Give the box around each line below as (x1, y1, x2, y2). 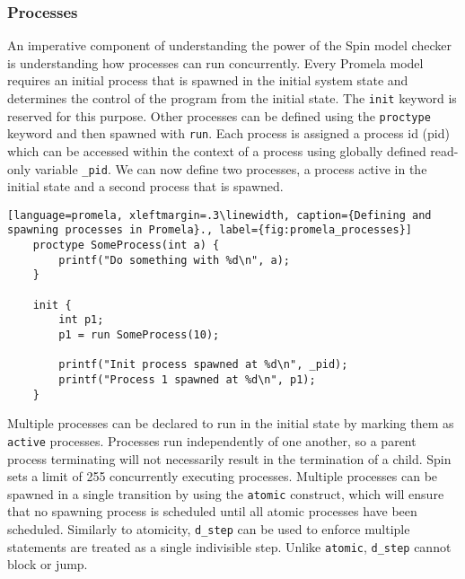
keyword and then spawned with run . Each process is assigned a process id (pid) (7, 124, 450, 143)
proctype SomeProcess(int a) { (32, 239, 220, 252)
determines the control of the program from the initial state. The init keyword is (7, 89, 457, 107)
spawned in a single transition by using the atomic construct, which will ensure (7, 484, 444, 503)
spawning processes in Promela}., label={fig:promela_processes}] (7, 224, 413, 237)
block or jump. (7, 555, 88, 574)
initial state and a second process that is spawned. (7, 177, 284, 196)
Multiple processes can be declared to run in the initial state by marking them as (7, 414, 454, 433)
